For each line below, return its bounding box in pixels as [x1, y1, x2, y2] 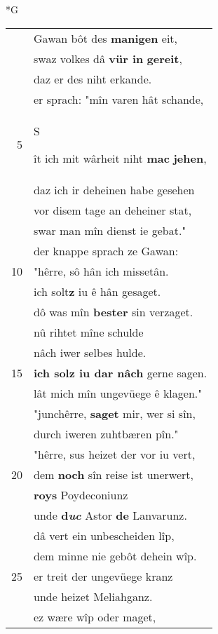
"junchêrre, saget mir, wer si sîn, [34, 405, 196, 421]
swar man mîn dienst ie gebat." [34, 222, 186, 238]
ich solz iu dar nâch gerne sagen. [34, 364, 207, 381]
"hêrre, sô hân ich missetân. [34, 262, 169, 279]
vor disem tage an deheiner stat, [34, 201, 192, 218]
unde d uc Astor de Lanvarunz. [34, 506, 187, 523]
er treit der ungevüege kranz [34, 567, 173, 584]
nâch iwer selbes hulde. [34, 344, 147, 360]
